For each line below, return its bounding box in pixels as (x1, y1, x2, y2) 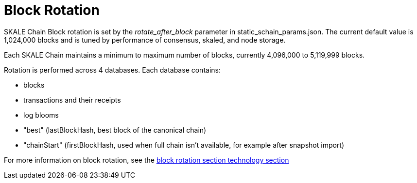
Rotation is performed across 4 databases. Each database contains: (4, 65, 221, 74)
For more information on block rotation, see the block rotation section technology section (4, 155, 289, 164)
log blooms (23, 110, 59, 119)
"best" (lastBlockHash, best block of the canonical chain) (23, 125, 207, 134)
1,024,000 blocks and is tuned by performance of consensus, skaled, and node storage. (4, 35, 286, 44)
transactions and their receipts (23, 95, 121, 104)
